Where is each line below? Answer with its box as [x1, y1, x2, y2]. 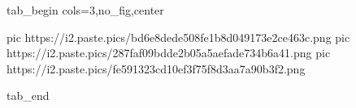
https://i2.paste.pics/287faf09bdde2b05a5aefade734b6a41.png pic [7, 44, 331, 61]
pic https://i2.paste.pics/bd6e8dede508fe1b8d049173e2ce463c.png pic [7, 28, 350, 45]
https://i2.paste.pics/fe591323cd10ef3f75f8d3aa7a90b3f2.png [7, 60, 306, 77]
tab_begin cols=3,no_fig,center [7, 2, 164, 18]
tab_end [7, 87, 50, 104]
